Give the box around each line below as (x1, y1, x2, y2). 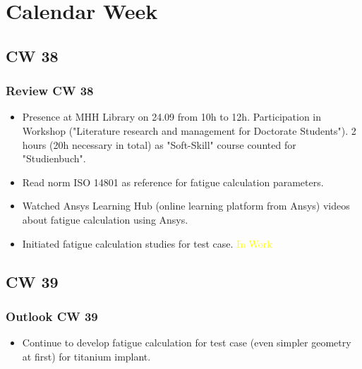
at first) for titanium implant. (22, 349, 151, 363)
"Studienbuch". (22, 151, 86, 166)
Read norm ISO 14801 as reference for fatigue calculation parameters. (22, 174, 324, 189)
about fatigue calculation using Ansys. (22, 212, 188, 226)
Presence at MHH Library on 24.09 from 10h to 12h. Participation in (22, 109, 322, 124)
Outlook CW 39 (6, 307, 98, 325)
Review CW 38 (6, 82, 94, 99)
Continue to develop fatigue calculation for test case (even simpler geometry (22, 335, 351, 350)
